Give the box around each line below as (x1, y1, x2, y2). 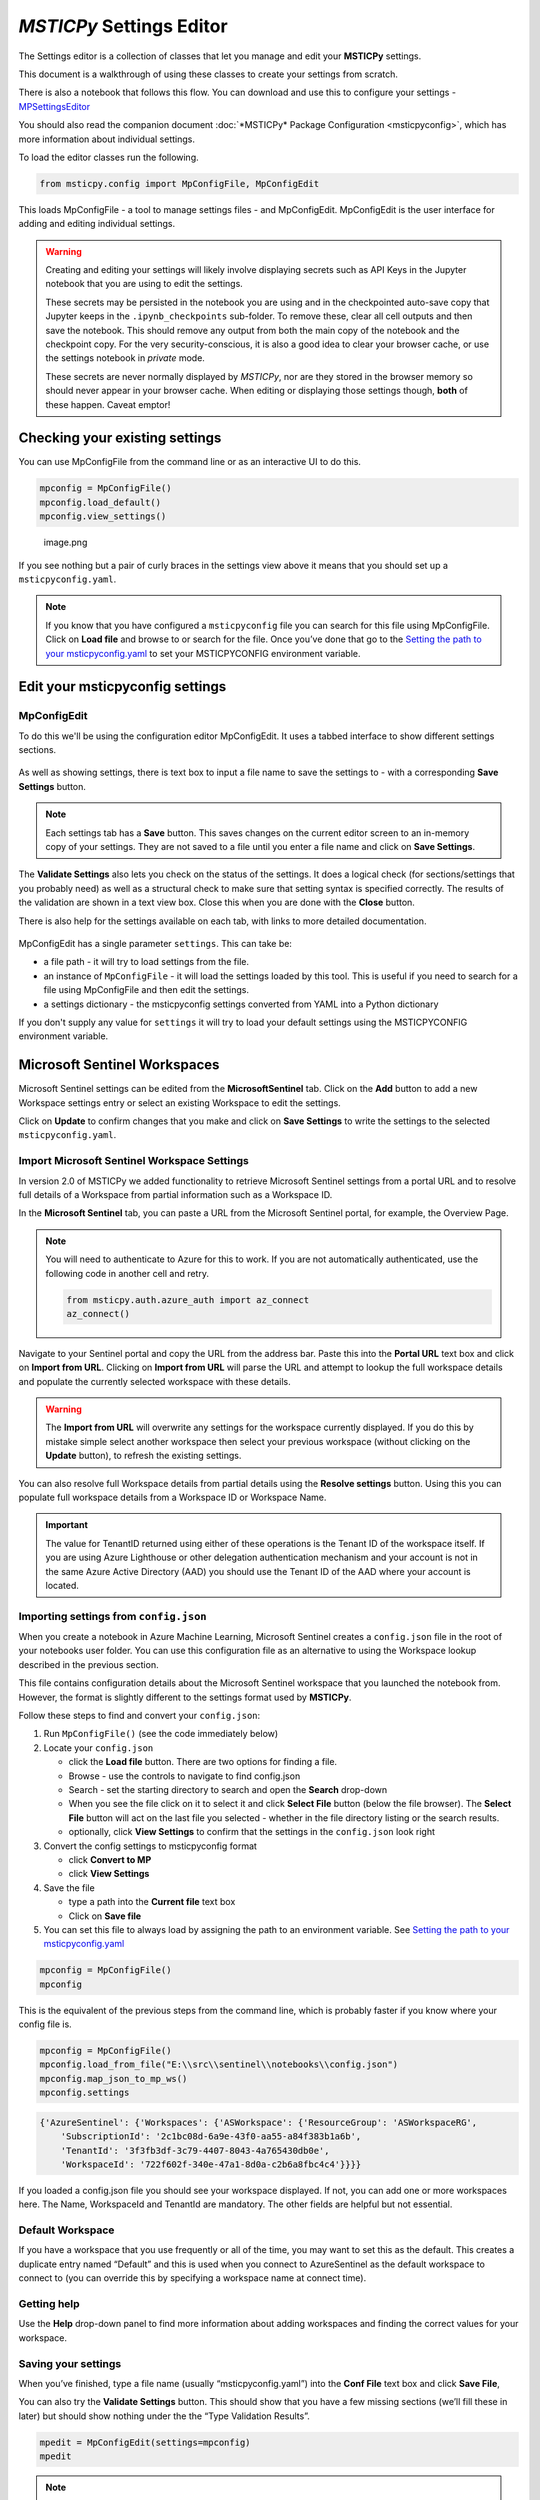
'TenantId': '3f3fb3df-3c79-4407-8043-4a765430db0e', (60, 2145, 330, 2156)
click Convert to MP (68, 1853, 152, 1865)
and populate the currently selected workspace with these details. (18, 1375, 291, 1387)
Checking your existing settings (18, 430, 222, 447)
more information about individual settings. (18, 133, 195, 145)
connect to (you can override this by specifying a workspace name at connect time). (18, 2272, 367, 2284)
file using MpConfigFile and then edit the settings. (43, 984, 250, 996)
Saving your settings (18, 2356, 122, 2370)
